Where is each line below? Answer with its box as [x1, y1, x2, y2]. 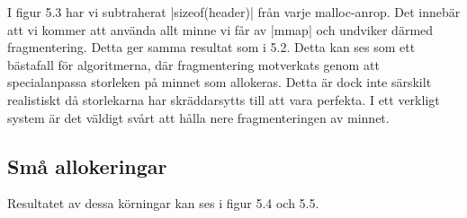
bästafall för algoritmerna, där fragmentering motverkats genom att [7, 55, 380, 74]
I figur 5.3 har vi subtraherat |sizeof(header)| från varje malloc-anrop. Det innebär [7, 3, 461, 21]
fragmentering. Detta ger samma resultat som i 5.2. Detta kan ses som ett [7, 38, 416, 57]
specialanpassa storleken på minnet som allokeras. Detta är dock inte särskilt [7, 73, 432, 92]
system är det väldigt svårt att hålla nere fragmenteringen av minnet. [7, 108, 390, 126]
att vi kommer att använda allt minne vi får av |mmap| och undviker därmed [7, 20, 434, 39]
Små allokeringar [7, 152, 167, 179]
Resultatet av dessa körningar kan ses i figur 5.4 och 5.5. [7, 194, 319, 213]
